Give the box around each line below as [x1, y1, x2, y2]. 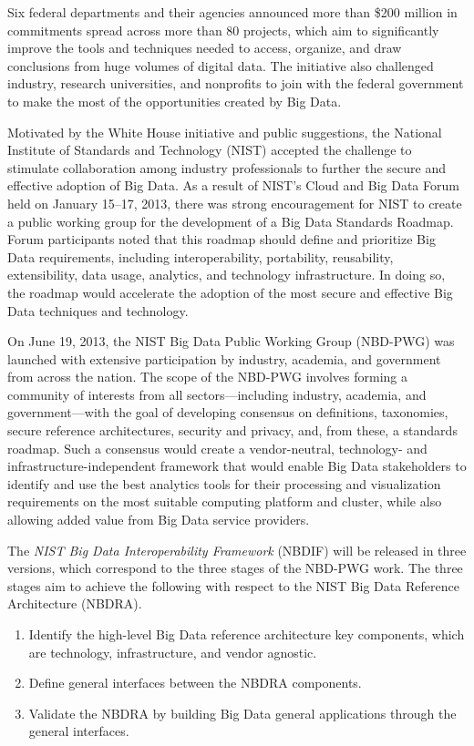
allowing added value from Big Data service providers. [7, 510, 310, 529]
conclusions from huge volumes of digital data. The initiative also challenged [7, 56, 434, 75]
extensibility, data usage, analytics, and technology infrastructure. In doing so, [7, 265, 446, 284]
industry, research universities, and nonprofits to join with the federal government [7, 74, 464, 93]
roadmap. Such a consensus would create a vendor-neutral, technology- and [7, 438, 428, 457]
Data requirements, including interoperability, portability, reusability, [7, 247, 394, 266]
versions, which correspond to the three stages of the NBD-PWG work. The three [7, 558, 463, 577]
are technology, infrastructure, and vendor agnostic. [28, 642, 317, 661]
